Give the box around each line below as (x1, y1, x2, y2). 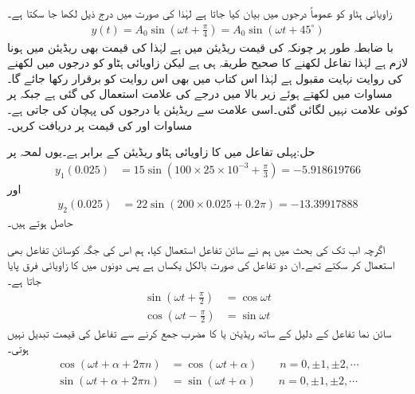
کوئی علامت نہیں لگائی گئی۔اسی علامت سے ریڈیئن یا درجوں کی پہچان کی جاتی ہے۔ (7, 101, 409, 117)
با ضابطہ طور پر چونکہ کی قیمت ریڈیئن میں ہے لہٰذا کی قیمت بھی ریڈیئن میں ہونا (7, 38, 393, 55)
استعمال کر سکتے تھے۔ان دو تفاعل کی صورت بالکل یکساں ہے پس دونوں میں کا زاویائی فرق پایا (7, 256, 395, 273)
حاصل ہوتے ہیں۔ (7, 214, 73, 231)
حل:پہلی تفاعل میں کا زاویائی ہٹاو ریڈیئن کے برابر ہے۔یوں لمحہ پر (7, 143, 315, 160)
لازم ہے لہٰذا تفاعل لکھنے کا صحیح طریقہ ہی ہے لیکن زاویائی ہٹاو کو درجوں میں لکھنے (7, 54, 409, 71)
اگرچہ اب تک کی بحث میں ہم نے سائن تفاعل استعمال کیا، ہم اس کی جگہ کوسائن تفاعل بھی (7, 240, 386, 257)
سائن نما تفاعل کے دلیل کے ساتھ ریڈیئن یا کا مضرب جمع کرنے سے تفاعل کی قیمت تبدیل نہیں (7, 324, 392, 341)
